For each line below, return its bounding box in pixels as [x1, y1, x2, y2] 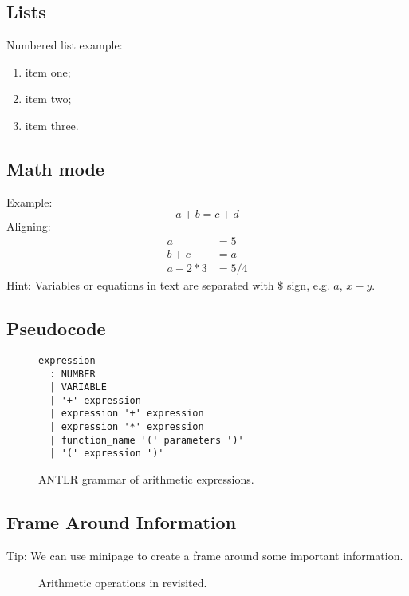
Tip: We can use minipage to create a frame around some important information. [6, 547, 403, 563]
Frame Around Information [6, 510, 237, 535]
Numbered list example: [6, 37, 123, 53]
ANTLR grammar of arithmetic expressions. [38, 471, 254, 487]
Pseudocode [6, 316, 106, 341]
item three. [25, 116, 79, 133]
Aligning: [6, 218, 51, 235]
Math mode [6, 156, 104, 180]
